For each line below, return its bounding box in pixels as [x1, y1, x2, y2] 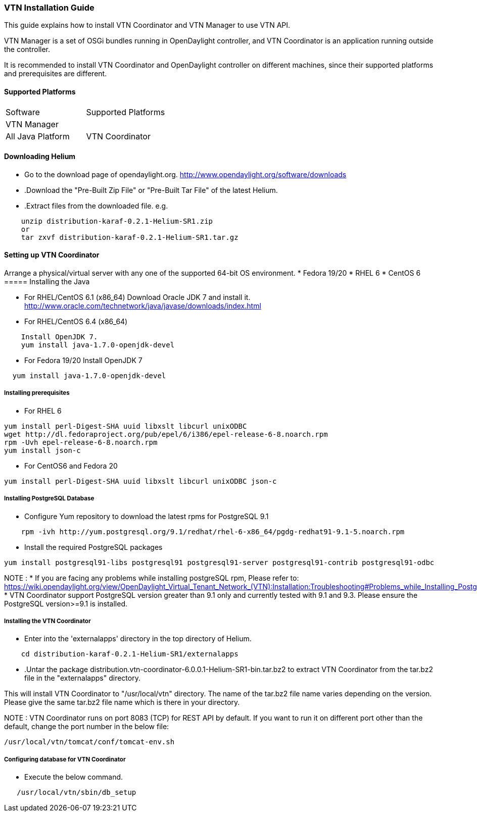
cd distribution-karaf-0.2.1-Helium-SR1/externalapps [21, 650, 239, 658]
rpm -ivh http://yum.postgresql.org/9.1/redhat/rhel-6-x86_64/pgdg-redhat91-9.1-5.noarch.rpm [21, 527, 405, 536]
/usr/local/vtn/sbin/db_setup [17, 788, 136, 797]
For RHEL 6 [24, 406, 62, 415]
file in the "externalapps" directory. [24, 674, 140, 683]
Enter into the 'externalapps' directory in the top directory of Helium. [24, 634, 252, 643]
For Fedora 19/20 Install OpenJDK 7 [24, 356, 142, 365]
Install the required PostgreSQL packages [24, 542, 163, 551]
